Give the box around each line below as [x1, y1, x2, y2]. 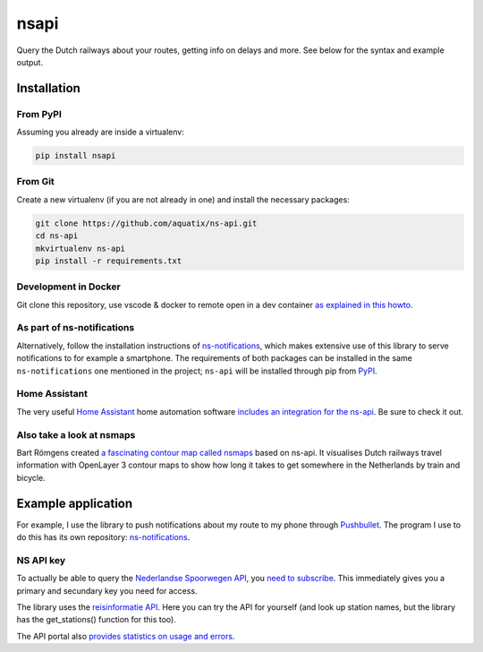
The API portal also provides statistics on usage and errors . [16, 631, 235, 641]
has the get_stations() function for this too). [16, 614, 176, 625]
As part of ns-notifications [16, 322, 135, 334]
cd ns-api [35, 231, 79, 241]
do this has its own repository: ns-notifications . [16, 531, 191, 542]
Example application [16, 495, 133, 510]
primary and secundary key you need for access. [16, 585, 198, 596]
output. [16, 56, 44, 67]
